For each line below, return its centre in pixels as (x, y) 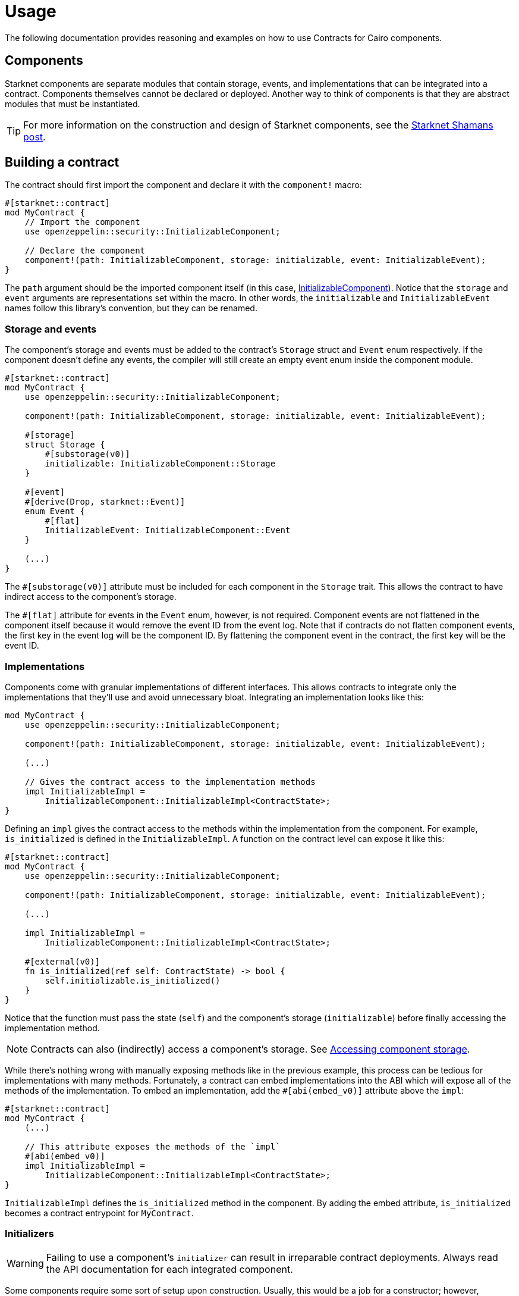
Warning (25, 1263)
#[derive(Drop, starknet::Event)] (105, 502)
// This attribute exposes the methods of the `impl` (152, 1146)
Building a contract (62, 162)
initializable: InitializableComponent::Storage (160, 464)
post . (34, 137)
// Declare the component (85, 251)
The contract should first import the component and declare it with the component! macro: (183, 185)
